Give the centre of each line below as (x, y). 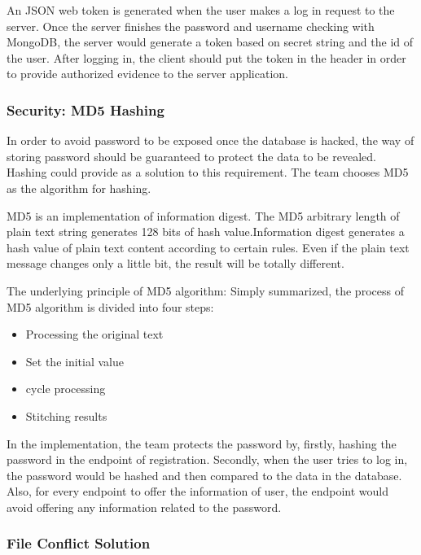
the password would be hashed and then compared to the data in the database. (204, 475)
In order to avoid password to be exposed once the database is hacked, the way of (210, 140)
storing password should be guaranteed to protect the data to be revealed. (191, 156)
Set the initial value (75, 361)
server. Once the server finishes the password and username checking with (191, 26)
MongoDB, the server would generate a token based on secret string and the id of (210, 42)
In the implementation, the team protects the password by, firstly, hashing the (202, 443)
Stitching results (66, 415)
